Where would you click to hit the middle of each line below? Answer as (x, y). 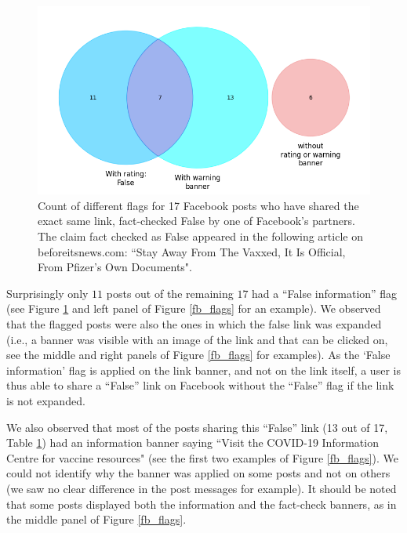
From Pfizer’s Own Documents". (115, 267)
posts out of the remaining (170, 293)
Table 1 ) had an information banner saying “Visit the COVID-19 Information (193, 442)
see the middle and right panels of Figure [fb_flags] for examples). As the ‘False (198, 355)
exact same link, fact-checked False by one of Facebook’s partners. (196, 221)
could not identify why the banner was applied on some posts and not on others (198, 473)
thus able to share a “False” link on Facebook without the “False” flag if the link (200, 385)
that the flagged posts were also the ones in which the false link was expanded (194, 324)
